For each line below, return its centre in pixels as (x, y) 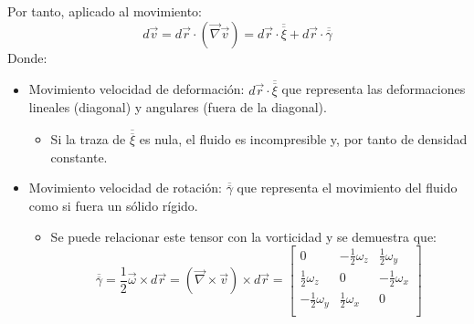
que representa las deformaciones (374, 89)
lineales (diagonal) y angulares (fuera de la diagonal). (178, 107)
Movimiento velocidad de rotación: (126, 188)
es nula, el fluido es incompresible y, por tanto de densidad (303, 139)
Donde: (27, 57)
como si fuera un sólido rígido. (113, 206)
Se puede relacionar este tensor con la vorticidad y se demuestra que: (244, 236)
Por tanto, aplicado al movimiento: (105, 11)
